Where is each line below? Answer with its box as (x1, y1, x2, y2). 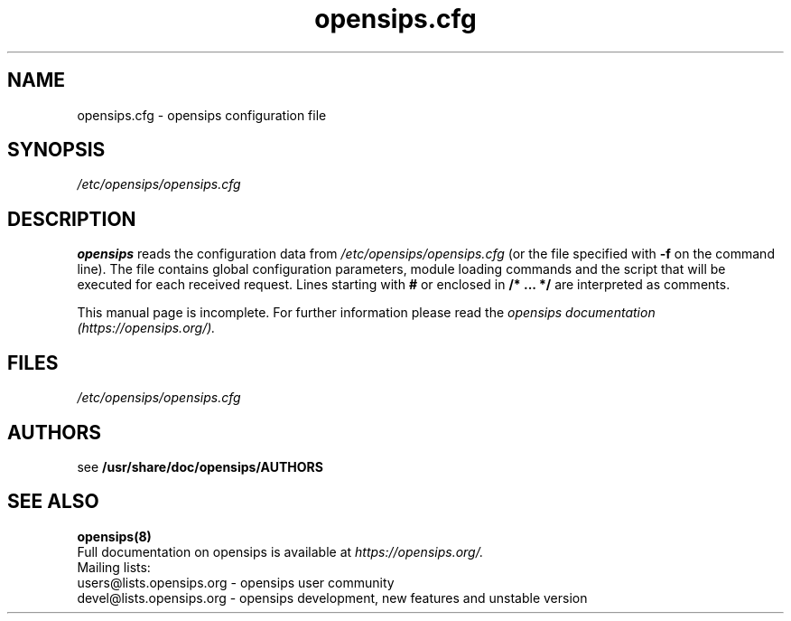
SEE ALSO (7, 490, 99, 513)
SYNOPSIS (7, 138, 106, 162)
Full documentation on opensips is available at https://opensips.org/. (77, 543, 484, 560)
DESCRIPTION (7, 207, 136, 231)
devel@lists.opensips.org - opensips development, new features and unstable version (77, 589, 588, 606)
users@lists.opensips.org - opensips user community (77, 574, 395, 590)
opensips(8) (77, 528, 152, 544)
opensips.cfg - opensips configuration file (77, 107, 327, 123)
